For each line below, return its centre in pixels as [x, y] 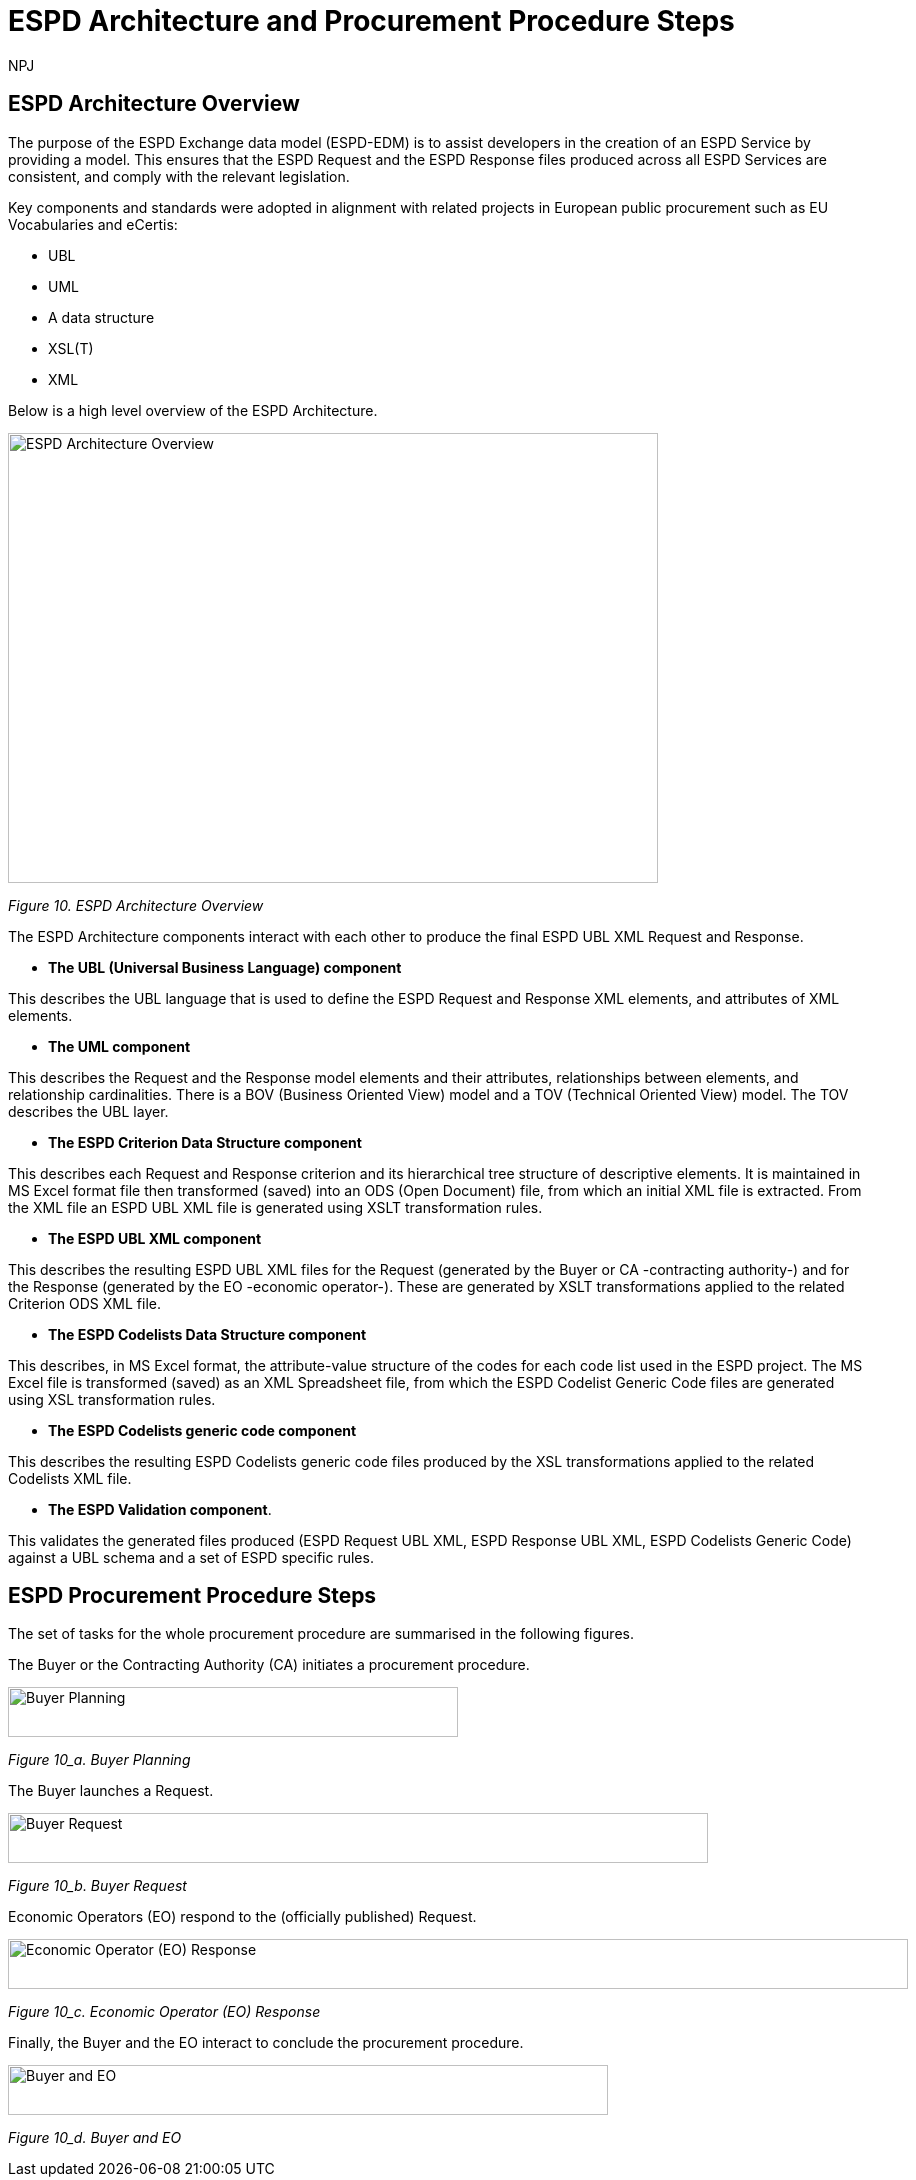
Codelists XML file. [70, 1478]
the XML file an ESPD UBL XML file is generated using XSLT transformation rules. [275, 1207]
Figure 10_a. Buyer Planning [99, 1760]
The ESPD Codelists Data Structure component [207, 1334]
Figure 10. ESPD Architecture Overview [136, 905]
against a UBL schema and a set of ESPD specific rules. [191, 1557]
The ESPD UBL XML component [155, 1238]
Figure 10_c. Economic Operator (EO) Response [164, 2012]
